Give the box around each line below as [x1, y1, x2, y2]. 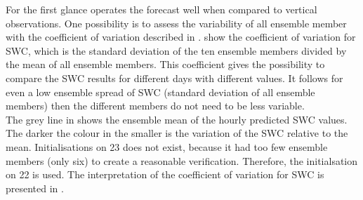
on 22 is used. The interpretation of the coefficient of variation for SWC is [6, 167, 324, 182]
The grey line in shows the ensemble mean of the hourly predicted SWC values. [6, 112, 348, 126]
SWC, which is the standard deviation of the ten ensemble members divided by [6, 43, 347, 58]
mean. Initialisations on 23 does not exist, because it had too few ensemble [6, 139, 328, 154]
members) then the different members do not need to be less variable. [6, 98, 305, 113]
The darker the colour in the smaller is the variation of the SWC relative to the [6, 126, 348, 140]
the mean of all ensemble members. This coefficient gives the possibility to [6, 57, 325, 72]
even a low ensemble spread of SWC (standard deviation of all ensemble [6, 84, 315, 99]
